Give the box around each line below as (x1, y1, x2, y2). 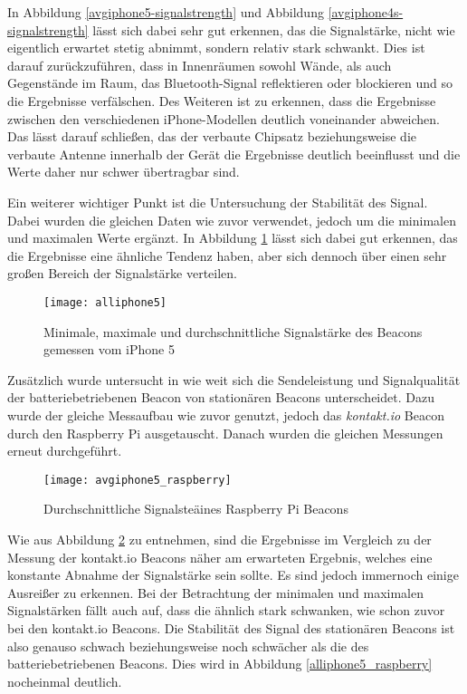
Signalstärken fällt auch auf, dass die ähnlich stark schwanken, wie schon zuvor (7, 601, 445, 620)
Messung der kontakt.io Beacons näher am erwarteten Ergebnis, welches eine (7, 547, 433, 566)
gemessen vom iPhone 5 (43, 340, 175, 359)
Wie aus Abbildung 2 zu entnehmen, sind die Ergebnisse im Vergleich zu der (7, 529, 432, 548)
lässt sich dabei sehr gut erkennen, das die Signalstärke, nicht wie (92, 20, 455, 39)
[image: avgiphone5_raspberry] (43, 473, 232, 487)
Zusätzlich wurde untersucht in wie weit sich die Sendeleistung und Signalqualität (7, 370, 461, 389)
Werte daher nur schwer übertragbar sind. (7, 162, 240, 181)
